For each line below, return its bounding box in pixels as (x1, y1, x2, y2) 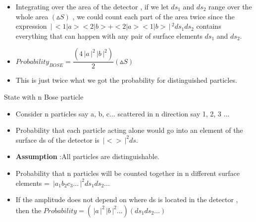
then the (15, 205, 42, 215)
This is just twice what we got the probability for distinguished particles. (15, 75, 237, 85)
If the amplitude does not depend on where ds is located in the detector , (15, 194, 238, 205)
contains (196, 21, 221, 31)
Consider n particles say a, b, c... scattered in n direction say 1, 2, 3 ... (15, 108, 230, 118)
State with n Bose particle (4, 92, 84, 102)
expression (15, 21, 47, 31)
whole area (15, 11, 49, 21)
